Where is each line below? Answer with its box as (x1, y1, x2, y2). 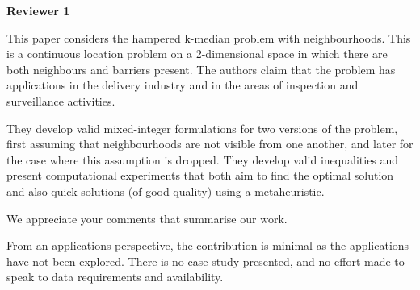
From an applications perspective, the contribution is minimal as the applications (6, 237, 409, 254)
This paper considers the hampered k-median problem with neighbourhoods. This (6, 29, 411, 46)
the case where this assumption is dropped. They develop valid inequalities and (6, 151, 399, 168)
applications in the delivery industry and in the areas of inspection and (6, 77, 359, 93)
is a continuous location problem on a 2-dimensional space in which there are (6, 45, 388, 62)
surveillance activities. (6, 92, 115, 109)
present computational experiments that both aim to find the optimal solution (6, 167, 394, 184)
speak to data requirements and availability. (6, 268, 224, 285)
